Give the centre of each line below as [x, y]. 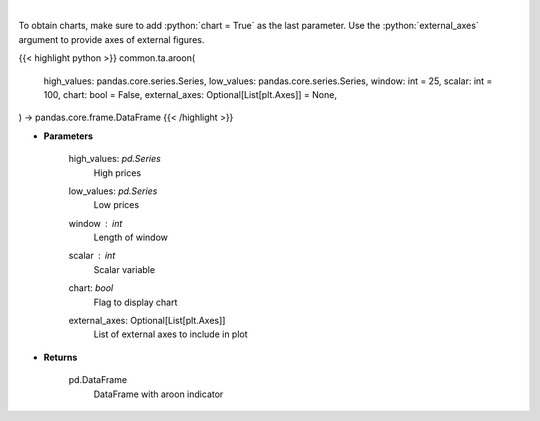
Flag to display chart [135, 302]
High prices [117, 172]
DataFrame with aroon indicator [158, 394]
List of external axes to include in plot [171, 334]
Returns [60, 357]
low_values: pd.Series [113, 191]
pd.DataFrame [98, 380]
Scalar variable [124, 269]
